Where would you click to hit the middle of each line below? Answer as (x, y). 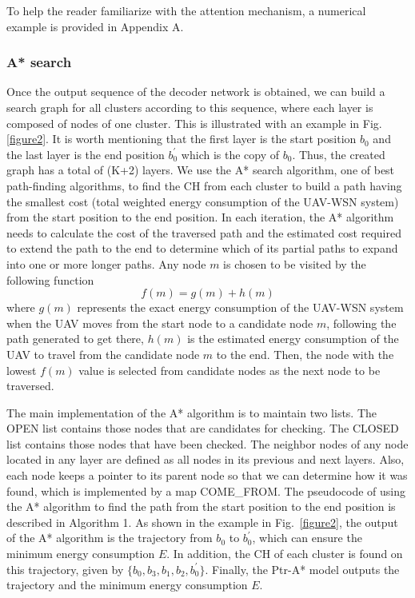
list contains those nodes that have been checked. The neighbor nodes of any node (207, 443)
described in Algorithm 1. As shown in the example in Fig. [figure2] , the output (202, 522)
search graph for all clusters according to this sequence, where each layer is (190, 107)
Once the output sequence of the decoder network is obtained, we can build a (196, 92)
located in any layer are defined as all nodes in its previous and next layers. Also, (206, 459)
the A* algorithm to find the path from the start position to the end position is (201, 506)
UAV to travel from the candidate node (103, 354)
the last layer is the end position (86, 154)
